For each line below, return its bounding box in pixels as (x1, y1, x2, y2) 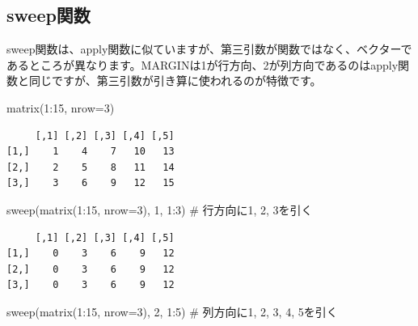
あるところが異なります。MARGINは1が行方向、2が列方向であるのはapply (6, 56, 399, 73)
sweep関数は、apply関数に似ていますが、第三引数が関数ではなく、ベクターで (6, 40, 412, 57)
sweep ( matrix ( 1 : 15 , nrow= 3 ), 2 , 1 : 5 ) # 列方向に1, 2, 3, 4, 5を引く (6, 303, 338, 320)
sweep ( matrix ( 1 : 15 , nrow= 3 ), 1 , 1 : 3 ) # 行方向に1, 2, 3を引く (6, 201, 313, 218)
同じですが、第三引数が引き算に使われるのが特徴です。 (28, 72, 322, 89)
